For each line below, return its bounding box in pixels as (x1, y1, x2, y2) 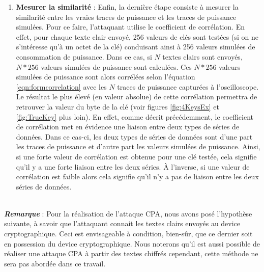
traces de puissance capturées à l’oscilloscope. (117, 81, 259, 92)
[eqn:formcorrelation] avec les (16, 81, 107, 92)
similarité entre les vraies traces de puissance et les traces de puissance (16, 11, 237, 22)
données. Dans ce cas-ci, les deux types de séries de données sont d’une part (16, 131, 253, 142)
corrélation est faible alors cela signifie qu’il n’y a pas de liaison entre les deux (16, 171, 259, 182)
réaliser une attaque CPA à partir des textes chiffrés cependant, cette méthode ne (4, 248, 258, 259)
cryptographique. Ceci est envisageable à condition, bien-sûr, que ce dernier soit (4, 228, 253, 239)
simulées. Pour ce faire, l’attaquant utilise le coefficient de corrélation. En (16, 21, 245, 32)
